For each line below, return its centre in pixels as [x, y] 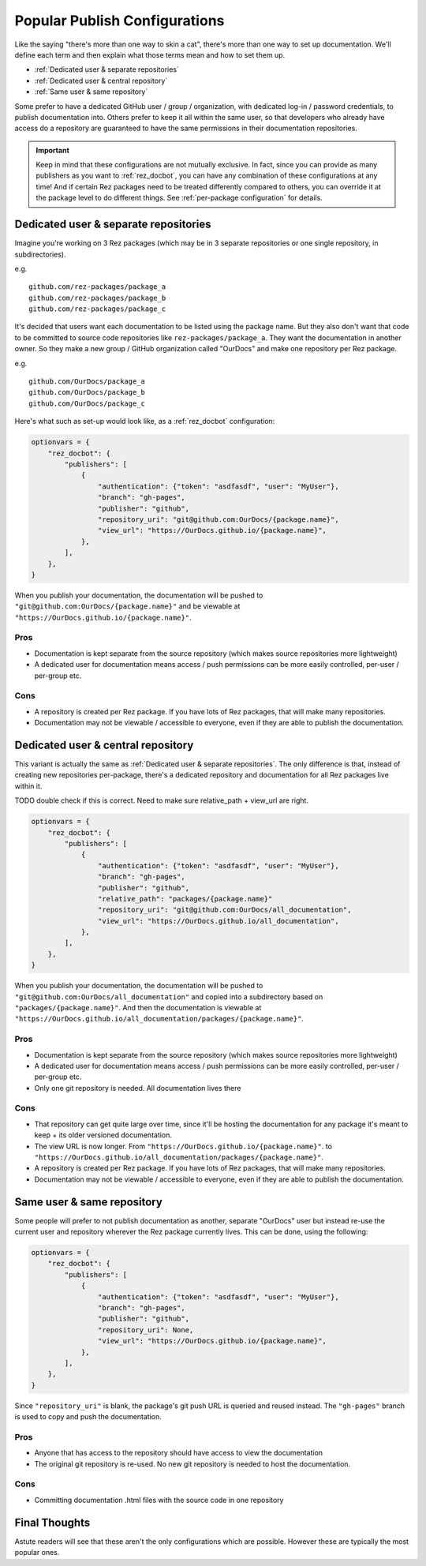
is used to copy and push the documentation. [88, 1417]
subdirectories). [40, 254]
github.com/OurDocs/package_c [87, 403]
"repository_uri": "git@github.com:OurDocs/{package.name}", [218, 519]
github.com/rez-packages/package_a [97, 287]
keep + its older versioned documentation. [103, 1135]
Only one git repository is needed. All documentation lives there [138, 1088]
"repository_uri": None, [146, 1330]
